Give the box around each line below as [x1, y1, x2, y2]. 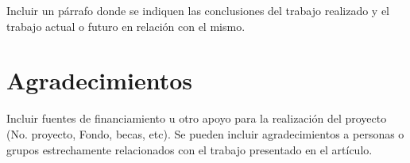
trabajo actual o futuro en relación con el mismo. [6, 17, 246, 34]
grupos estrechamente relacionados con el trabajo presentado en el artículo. [6, 141, 373, 157]
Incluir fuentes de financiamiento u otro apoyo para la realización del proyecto [6, 110, 387, 127]
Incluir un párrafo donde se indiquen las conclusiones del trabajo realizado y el [6, 2, 389, 18]
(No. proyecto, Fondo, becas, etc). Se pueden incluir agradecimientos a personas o [6, 125, 404, 142]
